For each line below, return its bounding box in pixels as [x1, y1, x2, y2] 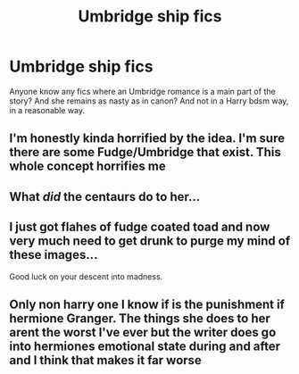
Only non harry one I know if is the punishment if [9, 296, 286, 312]
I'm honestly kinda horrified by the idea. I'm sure [9, 131, 286, 146]
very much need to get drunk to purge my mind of [9, 234, 291, 249]
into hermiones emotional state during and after [9, 338, 281, 353]
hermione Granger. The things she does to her [9, 311, 270, 326]
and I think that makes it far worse [9, 353, 203, 368]
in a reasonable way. [9, 104, 85, 115]
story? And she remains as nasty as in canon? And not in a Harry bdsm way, [9, 96, 289, 106]
